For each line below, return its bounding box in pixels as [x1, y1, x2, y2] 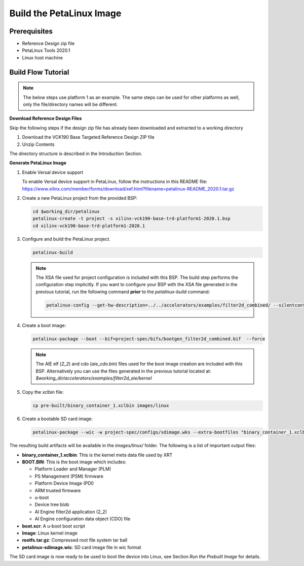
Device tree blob [34, 501, 69, 508]
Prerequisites [9, 27, 53, 36]
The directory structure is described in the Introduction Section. [9, 150, 142, 156]
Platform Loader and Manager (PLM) [34, 466, 111, 472]
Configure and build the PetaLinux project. [22, 236, 111, 242]
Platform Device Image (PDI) [34, 480, 94, 486]
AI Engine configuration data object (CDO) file [34, 516, 131, 522]
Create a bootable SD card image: [22, 416, 93, 422]
